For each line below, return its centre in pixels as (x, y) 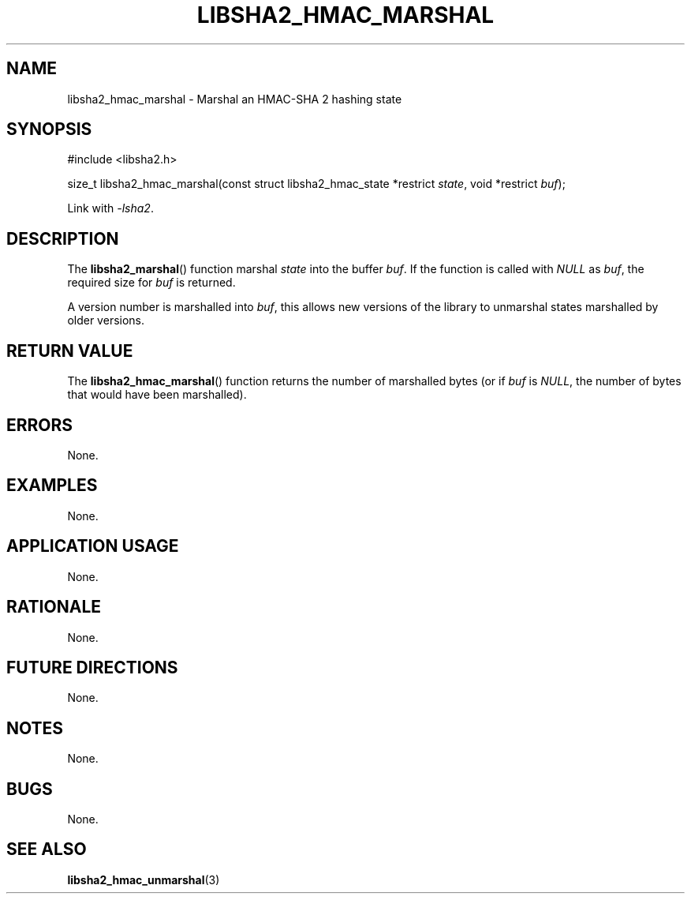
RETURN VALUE (70, 351)
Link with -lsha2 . (110, 208)
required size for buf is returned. (151, 283)
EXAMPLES (52, 486)
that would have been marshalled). (157, 395)
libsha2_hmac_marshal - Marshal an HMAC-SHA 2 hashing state (235, 99)
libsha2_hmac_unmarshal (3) (144, 879)
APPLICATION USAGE (93, 546)
